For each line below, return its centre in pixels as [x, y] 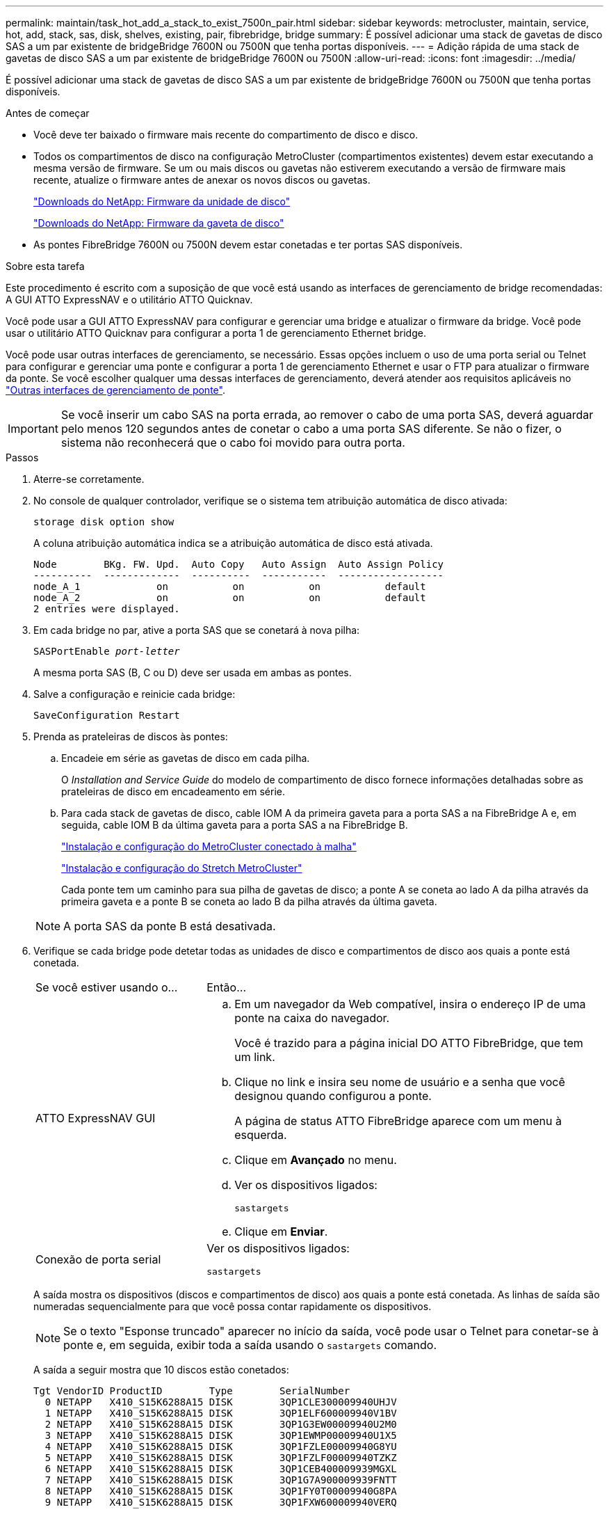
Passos [22, 457]
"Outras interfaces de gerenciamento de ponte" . [115, 390]
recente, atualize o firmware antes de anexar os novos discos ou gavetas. [202, 180]
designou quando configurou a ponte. [333, 1096]
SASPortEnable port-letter [107, 651]
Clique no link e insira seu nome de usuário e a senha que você [400, 1082]
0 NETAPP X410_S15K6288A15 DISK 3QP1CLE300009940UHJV [221, 1402]
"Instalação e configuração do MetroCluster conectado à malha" [209, 846]
